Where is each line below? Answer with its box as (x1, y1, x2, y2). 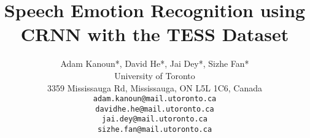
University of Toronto (114, 69, 195, 82)
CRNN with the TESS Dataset (20, 21, 289, 47)
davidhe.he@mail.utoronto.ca (95, 104, 214, 113)
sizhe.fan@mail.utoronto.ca (97, 125, 212, 134)
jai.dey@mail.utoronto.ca (102, 115, 207, 124)
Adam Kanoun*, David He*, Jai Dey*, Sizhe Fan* (60, 57, 249, 70)
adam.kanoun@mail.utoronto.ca (93, 94, 217, 104)
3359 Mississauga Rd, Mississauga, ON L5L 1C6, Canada (47, 81, 262, 94)
